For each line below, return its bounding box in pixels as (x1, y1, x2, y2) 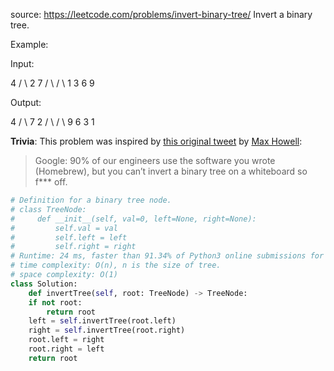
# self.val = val (10, 223, 118, 233)
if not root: (28, 297, 83, 308)
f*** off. (34, 176, 68, 188)
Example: (10, 39, 49, 50)
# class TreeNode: (10, 204, 87, 214)
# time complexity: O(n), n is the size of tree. (10, 260, 222, 271)
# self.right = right (10, 242, 137, 252)
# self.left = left (10, 232, 128, 243)
